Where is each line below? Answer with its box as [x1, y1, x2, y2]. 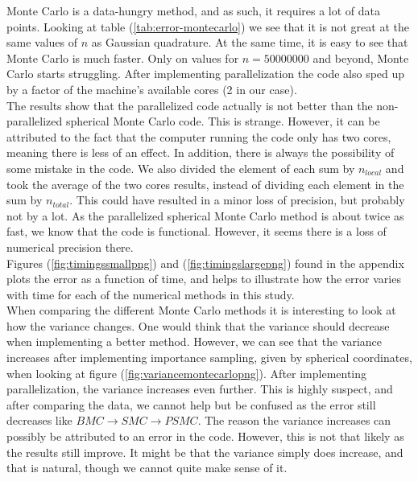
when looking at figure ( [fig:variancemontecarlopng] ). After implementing [6, 364, 367, 381]
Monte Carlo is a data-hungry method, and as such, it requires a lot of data [6, 2, 381, 18]
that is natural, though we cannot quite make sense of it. [6, 459, 288, 476]
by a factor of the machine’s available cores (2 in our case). [6, 80, 297, 97]
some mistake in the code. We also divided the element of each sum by [6, 159, 355, 176]
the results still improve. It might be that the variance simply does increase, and [6, 443, 404, 460]
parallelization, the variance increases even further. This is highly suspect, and [6, 380, 393, 397]
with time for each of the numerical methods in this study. [6, 286, 295, 302]
